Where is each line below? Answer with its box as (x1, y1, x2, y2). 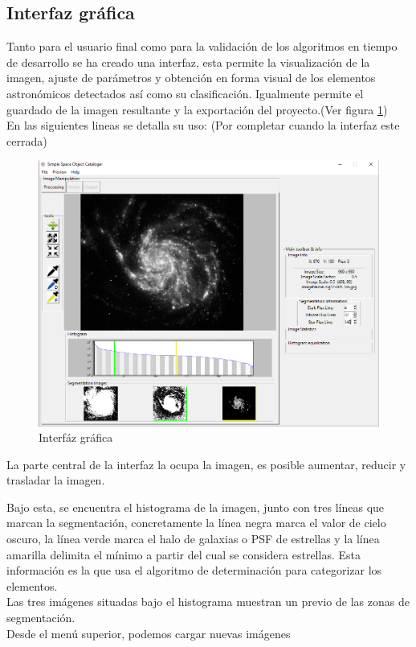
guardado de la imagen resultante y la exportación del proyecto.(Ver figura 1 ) (6, 101, 388, 117)
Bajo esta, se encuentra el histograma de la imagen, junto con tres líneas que (6, 498, 385, 515)
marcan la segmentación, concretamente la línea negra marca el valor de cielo (6, 514, 386, 531)
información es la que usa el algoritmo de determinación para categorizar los (6, 562, 382, 579)
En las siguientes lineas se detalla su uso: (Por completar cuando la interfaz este (6, 117, 400, 134)
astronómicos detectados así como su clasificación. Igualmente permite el (6, 84, 364, 101)
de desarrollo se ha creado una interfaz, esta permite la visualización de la (6, 53, 370, 70)
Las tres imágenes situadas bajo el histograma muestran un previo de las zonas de (6, 593, 410, 610)
